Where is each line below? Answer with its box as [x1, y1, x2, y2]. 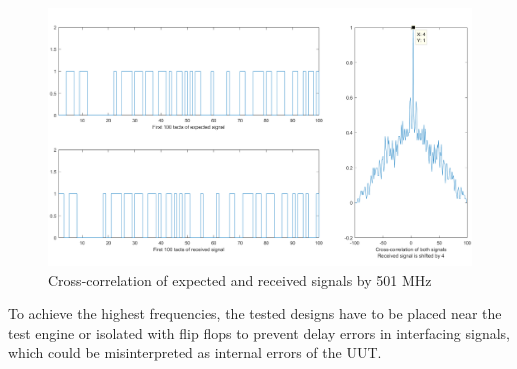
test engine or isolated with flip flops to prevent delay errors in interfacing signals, [8, 322, 510, 343]
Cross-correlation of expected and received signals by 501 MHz [48, 269, 432, 290]
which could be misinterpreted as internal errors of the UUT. [8, 342, 382, 363]
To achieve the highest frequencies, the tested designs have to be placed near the [8, 303, 502, 324]
